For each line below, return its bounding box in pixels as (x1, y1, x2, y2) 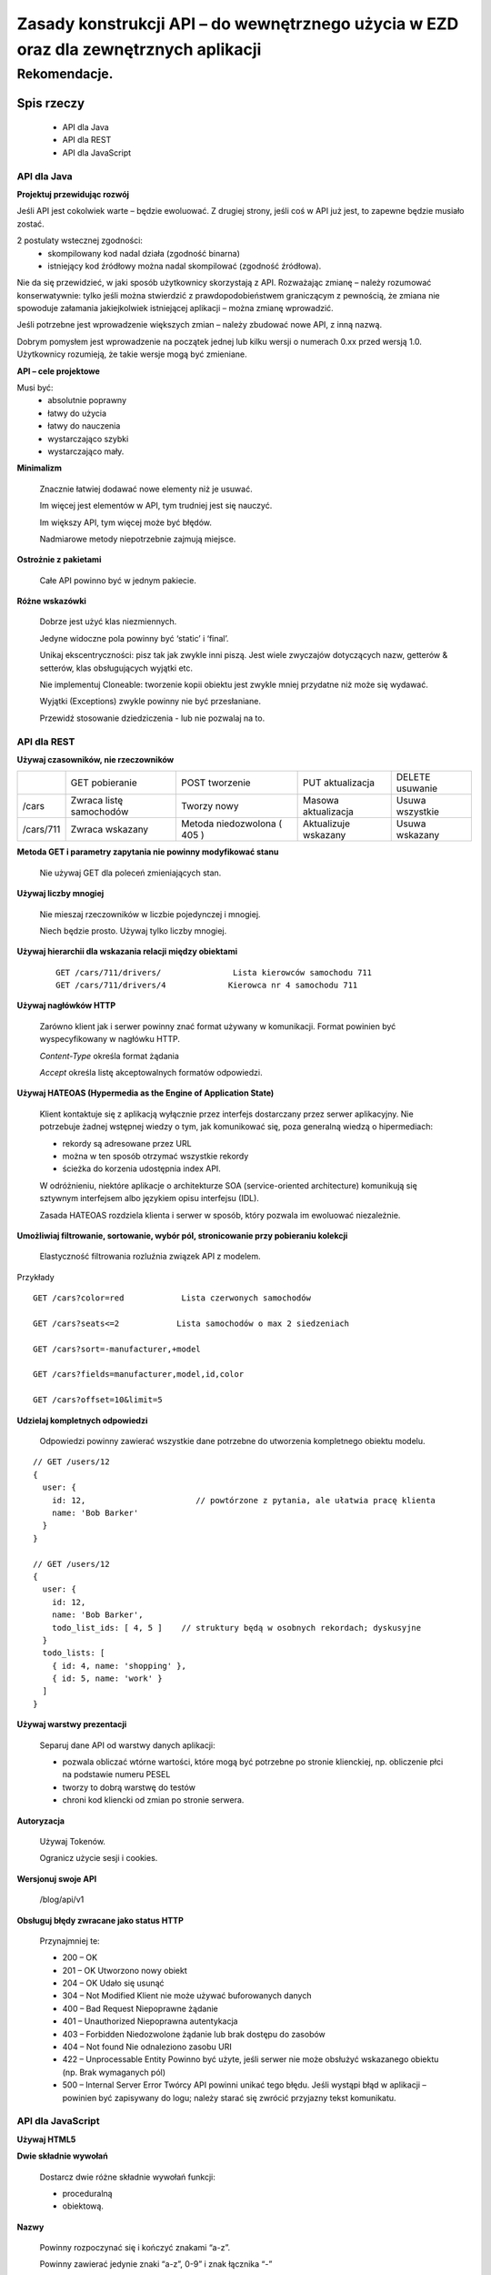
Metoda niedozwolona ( (180, 817, 282, 830)
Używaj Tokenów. (39, 1835, 106, 1846)
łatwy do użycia (47, 408, 107, 419)
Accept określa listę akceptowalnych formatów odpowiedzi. (39, 1067, 263, 1078)
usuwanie (396, 783, 438, 795)
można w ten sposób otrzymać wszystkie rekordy (62, 1151, 249, 1161)
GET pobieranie (70, 776, 137, 789)
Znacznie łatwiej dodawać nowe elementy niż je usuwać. (39, 483, 254, 494)
